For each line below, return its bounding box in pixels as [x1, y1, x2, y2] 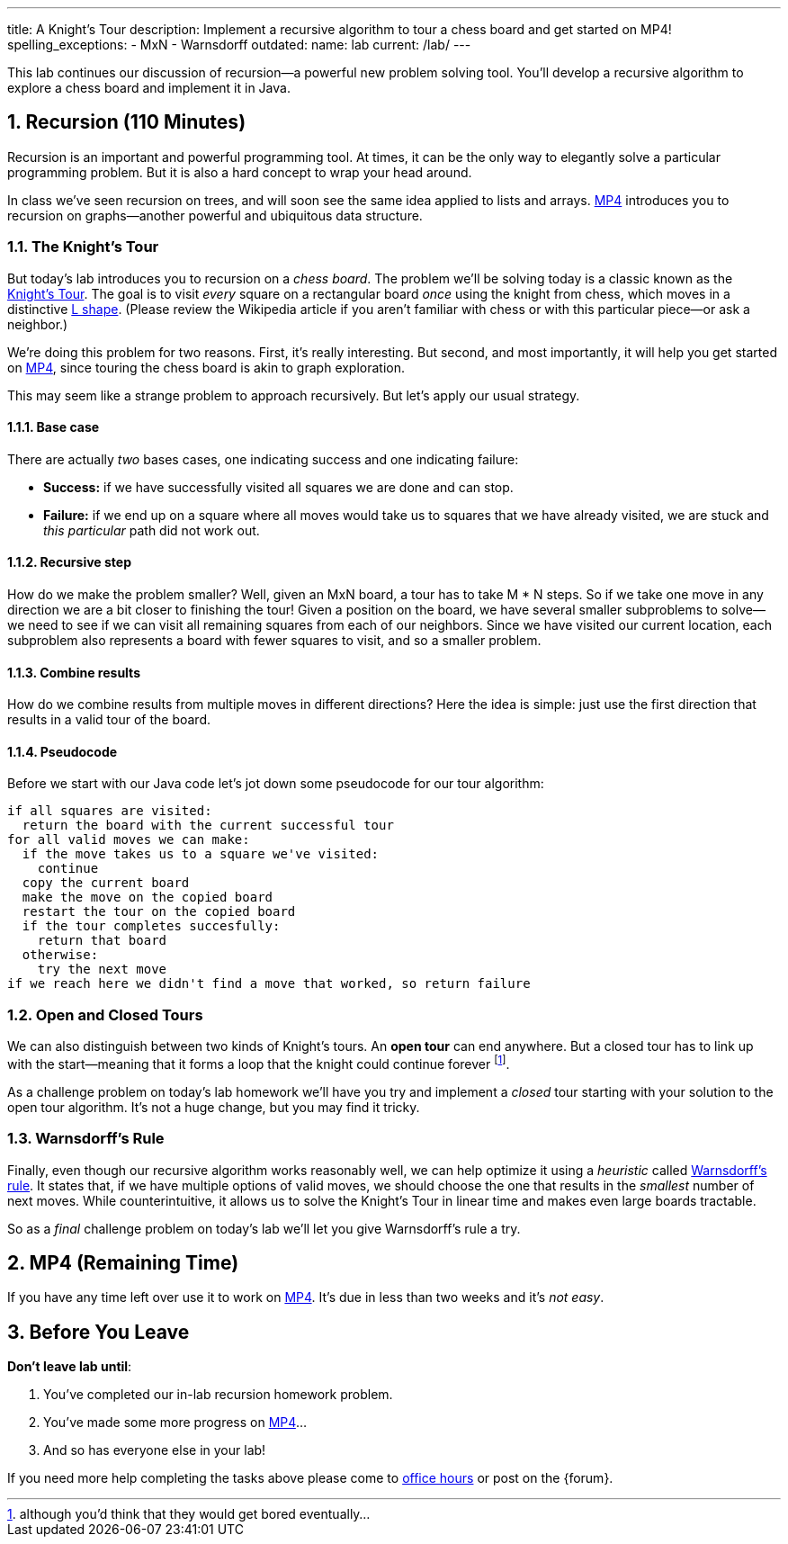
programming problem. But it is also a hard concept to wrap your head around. [7, 164, 472, 180]
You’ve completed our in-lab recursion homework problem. [43, 1387, 393, 1403]
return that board [37, 933, 167, 948]
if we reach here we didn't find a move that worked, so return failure [7, 976, 531, 992]
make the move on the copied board [22, 890, 273, 905]
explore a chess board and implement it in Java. [7, 80, 291, 95]
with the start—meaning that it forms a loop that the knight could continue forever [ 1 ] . [7, 1054, 510, 1072]
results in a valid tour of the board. [7, 712, 210, 728]
